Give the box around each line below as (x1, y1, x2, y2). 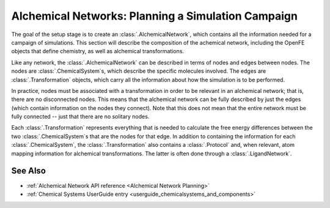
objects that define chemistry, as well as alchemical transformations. (11, 48, 185, 55)
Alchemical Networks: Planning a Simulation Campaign (11, 9, 298, 23)
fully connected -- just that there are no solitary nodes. (11, 113, 150, 121)
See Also (11, 166, 46, 176)
